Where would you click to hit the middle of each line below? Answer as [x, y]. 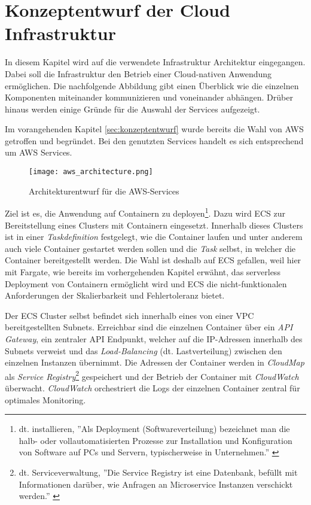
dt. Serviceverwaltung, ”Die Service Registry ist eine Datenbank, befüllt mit [158, 472]
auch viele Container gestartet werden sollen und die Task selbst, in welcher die [150, 248]
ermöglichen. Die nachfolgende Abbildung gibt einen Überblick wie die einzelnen [152, 85]
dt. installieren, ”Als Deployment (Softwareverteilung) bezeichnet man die [154, 429]
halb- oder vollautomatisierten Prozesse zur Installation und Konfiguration [155, 440]
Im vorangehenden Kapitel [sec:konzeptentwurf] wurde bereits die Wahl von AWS [154, 129]
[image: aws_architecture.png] [91, 172]
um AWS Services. [39, 152]
